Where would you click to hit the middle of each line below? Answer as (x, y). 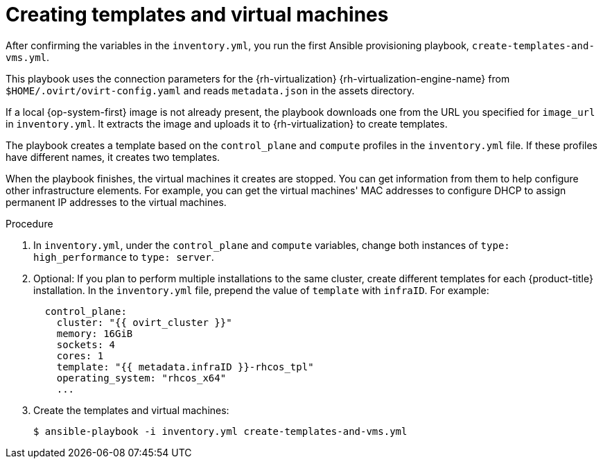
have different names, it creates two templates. (113, 157)
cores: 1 (80, 355)
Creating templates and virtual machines (197, 15)
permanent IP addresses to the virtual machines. (116, 202)
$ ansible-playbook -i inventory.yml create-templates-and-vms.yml (220, 431)
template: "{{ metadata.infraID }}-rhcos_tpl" (185, 367)
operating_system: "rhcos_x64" (141, 378)
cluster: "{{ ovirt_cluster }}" (144, 322)
